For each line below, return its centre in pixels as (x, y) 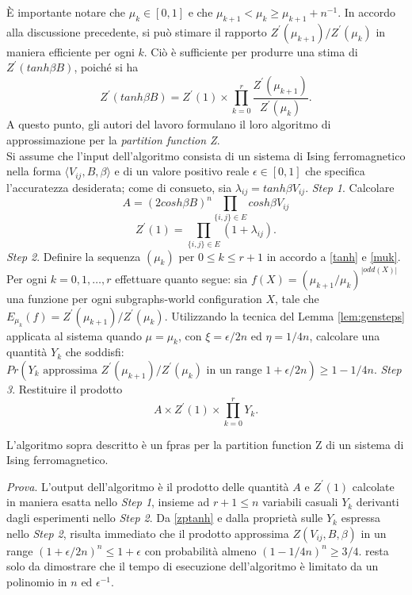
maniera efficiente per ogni (71, 51)
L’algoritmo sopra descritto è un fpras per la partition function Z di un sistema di (205, 444)
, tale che (297, 298)
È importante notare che (66, 12)
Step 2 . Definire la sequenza (74, 256)
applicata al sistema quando (74, 335)
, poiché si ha (106, 67)
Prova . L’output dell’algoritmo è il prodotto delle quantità (148, 486)
